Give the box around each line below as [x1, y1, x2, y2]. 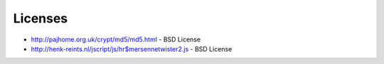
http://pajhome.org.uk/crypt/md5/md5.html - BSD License [31, 35, 201, 44]
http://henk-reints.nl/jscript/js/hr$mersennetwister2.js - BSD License [31, 44, 233, 53]
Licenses [13, 11, 68, 26]
